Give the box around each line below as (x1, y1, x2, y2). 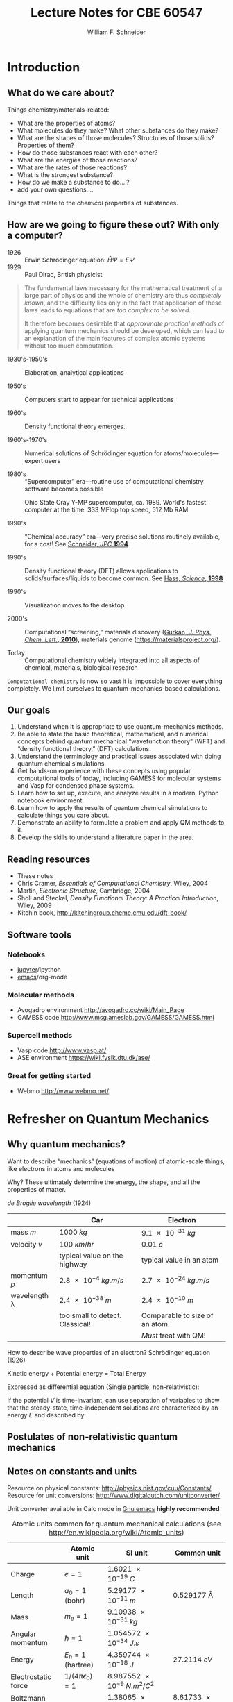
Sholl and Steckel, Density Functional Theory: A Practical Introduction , (17, 894, 219, 902)
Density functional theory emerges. (24, 422, 126, 430)
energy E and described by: (7, 1411, 87, 1419)
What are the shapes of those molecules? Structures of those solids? (17, 133, 215, 142)
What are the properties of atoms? (17, 119, 116, 127)
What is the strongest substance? (17, 170, 113, 178)
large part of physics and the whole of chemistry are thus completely (24, 291, 222, 299)
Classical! (59, 1320, 92, 1329)
